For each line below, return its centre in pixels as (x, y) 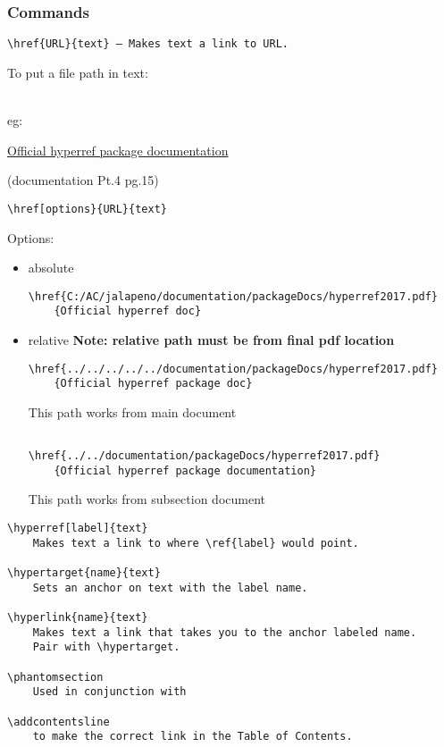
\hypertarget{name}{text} (84, 573)
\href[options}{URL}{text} (87, 209)
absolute (51, 268)
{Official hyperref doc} (128, 311)
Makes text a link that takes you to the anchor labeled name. (225, 632)
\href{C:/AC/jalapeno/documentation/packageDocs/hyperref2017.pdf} (233, 296)
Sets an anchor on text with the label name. (170, 588)
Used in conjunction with (109, 692)
